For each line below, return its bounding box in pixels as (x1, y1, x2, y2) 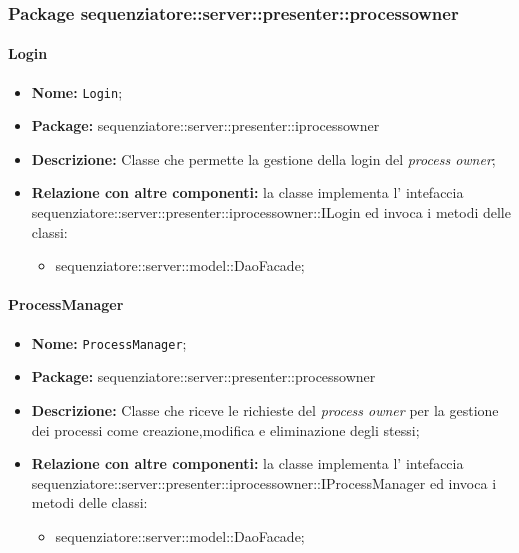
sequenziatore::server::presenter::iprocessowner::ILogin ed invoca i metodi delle (31, 202, 511, 223)
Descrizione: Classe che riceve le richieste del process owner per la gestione (31, 399, 499, 420)
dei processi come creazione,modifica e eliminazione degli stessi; (31, 419, 420, 440)
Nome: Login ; (31, 81, 123, 102)
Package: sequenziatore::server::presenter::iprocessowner (31, 115, 380, 136)
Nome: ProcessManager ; (31, 332, 187, 353)
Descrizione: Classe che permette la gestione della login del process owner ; (31, 148, 496, 169)
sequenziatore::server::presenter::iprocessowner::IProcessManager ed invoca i (31, 472, 497, 493)
